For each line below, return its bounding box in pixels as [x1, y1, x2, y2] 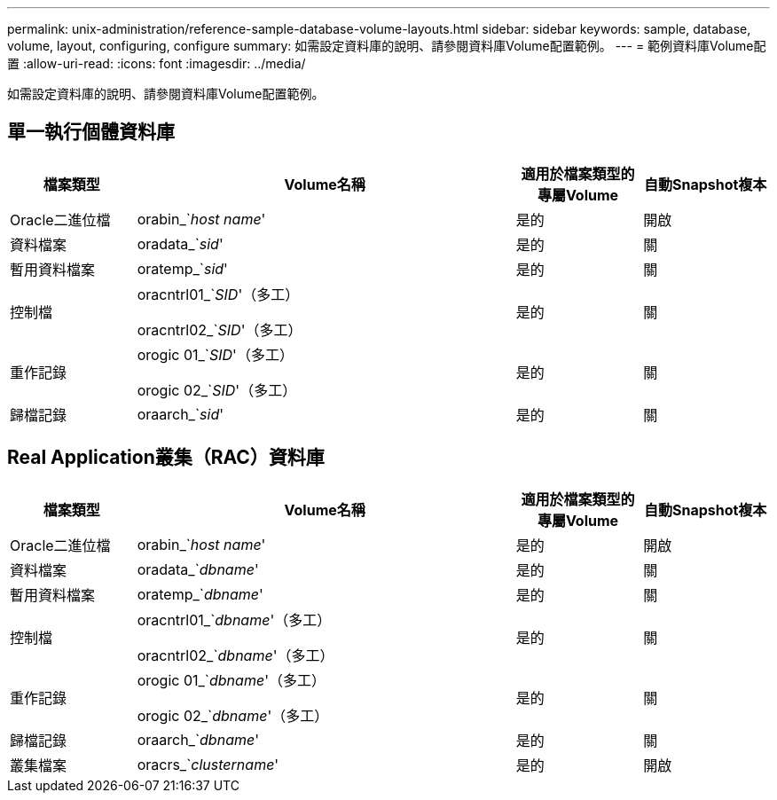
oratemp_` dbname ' [137, 584, 263, 603]
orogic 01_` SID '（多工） [137, 345, 294, 364]
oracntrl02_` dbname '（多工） [137, 646, 334, 664]
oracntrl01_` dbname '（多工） [137, 610, 332, 629]
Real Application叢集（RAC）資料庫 [7, 446, 325, 469]
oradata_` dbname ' [137, 560, 259, 578]
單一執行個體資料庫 [7, 121, 175, 144]
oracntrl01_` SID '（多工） [137, 285, 300, 303]
